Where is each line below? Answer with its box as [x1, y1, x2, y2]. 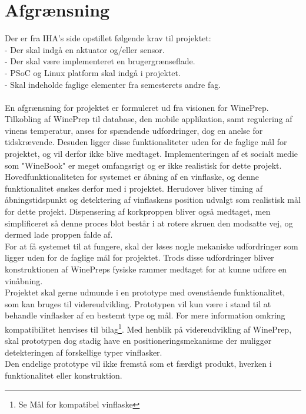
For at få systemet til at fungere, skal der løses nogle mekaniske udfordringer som [5, 239, 298, 252]
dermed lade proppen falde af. [5, 228, 113, 241]
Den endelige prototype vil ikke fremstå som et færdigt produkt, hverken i [5, 357, 272, 370]
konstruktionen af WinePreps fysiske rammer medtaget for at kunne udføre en [5, 263, 287, 275]
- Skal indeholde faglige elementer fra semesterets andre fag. [5, 78, 221, 90]
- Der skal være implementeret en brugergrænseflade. [5, 55, 195, 67]
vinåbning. [5, 274, 43, 287]
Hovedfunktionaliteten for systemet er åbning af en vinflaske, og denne [5, 170, 259, 183]
